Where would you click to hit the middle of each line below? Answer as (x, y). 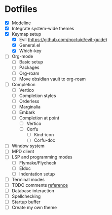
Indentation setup (37, 174)
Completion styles (37, 96)
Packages (29, 67)
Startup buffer (26, 202)
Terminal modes (28, 179)
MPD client (23, 152)
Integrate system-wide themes (43, 28)
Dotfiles (21, 9)
